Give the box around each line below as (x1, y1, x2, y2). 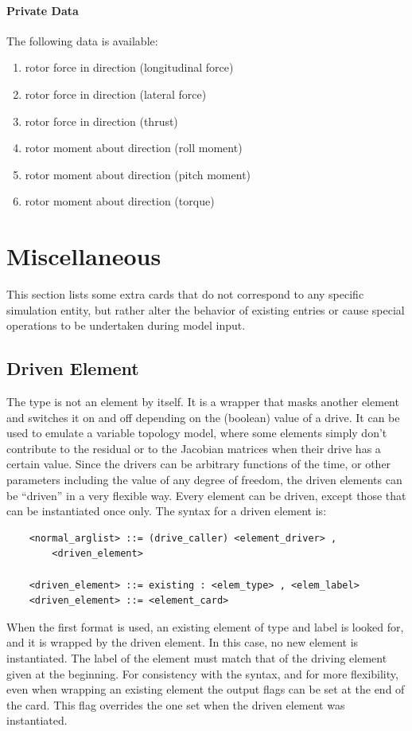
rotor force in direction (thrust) (25, 112, 178, 129)
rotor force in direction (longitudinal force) (25, 59, 234, 76)
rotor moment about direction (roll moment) (25, 139, 243, 156)
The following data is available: (6, 32, 158, 49)
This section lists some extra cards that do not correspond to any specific (6, 286, 364, 303)
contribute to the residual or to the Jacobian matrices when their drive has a (6, 440, 381, 456)
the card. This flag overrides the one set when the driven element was (6, 696, 345, 713)
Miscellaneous (6, 240, 161, 272)
